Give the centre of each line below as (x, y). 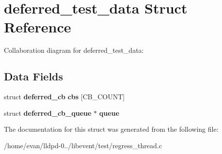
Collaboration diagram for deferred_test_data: (74, 50)
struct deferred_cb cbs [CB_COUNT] (64, 97)
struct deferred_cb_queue (48, 113)
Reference (38, 27)
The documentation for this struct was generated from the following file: (111, 129)
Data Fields (34, 76)
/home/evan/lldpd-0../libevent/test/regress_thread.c (83, 145)
